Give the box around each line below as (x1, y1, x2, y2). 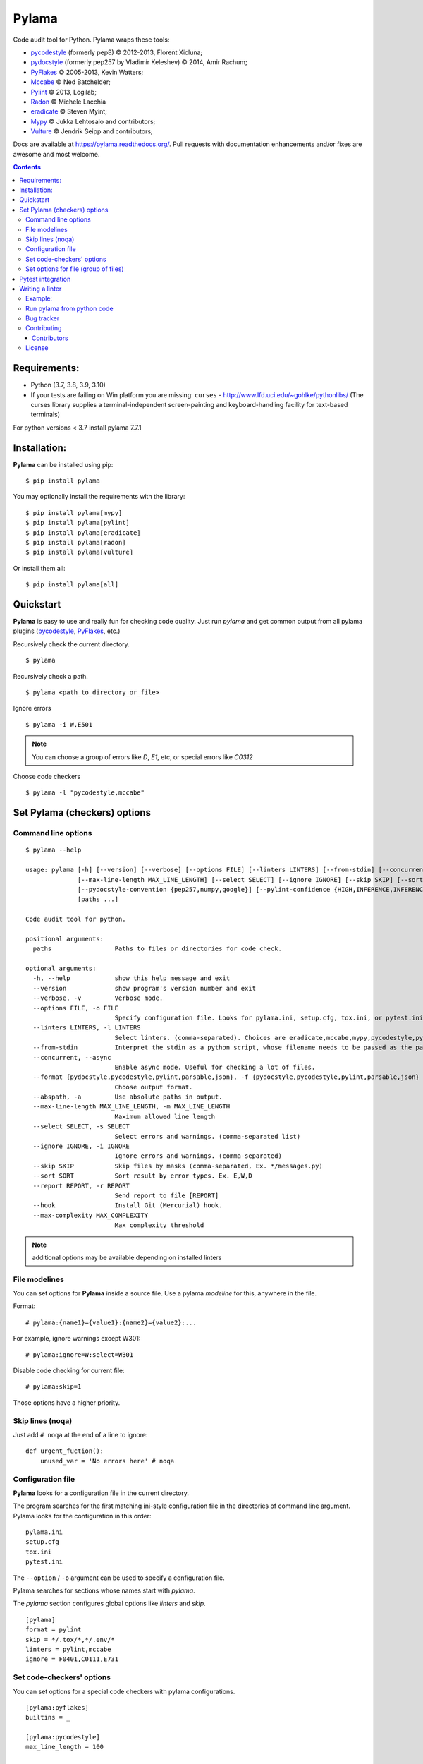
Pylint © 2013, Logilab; (30, 87, 97, 96)
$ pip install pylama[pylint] (25, 519, 130, 527)
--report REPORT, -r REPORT (32, 1182, 130, 1190)
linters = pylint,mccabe (25, 1645, 111, 1653)
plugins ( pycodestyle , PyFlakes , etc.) (13, 627, 121, 635)
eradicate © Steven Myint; (30, 107, 107, 116)
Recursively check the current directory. (13, 639, 130, 648)
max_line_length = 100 (25, 1743, 104, 1751)
